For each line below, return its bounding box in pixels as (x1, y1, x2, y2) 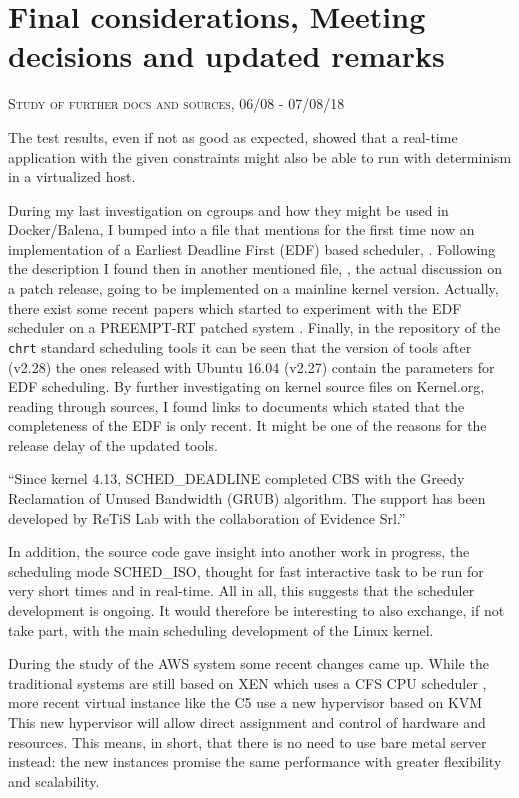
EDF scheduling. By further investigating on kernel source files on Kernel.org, (8, 376, 485, 397)
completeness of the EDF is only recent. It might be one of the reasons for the (8, 415, 487, 436)
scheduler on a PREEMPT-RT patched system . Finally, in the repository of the (8, 317, 501, 338)
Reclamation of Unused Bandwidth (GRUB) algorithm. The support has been (8, 488, 486, 509)
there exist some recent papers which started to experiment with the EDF (8, 297, 462, 318)
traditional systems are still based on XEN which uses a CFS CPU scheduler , (8, 672, 487, 693)
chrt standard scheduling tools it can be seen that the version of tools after (8, 336, 472, 357)
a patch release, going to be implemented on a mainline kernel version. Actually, (8, 278, 499, 299)
